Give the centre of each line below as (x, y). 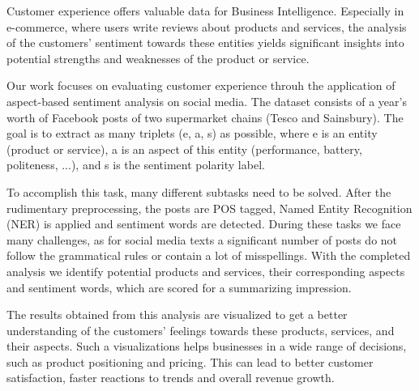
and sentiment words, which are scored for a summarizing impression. (179, 287)
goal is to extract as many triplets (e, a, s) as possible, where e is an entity (192, 133)
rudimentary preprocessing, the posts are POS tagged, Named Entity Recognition (209, 208)
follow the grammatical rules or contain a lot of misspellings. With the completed (209, 255)
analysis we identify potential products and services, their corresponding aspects (206, 271)
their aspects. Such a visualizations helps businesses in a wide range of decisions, (207, 346)
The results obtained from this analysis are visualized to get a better (177, 314)
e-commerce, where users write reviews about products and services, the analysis (207, 26)
